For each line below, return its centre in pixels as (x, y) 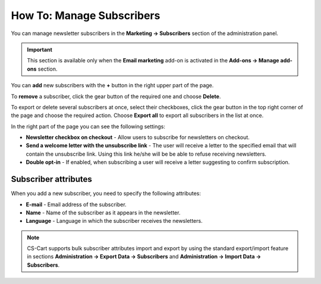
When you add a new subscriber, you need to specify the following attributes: (106, 194)
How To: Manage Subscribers (86, 15)
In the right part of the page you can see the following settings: (88, 126)
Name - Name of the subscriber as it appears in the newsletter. (103, 212)
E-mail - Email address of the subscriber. (76, 204)
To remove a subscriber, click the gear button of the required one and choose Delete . (116, 96)
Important (40, 49)
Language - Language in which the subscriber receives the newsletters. (114, 221)
